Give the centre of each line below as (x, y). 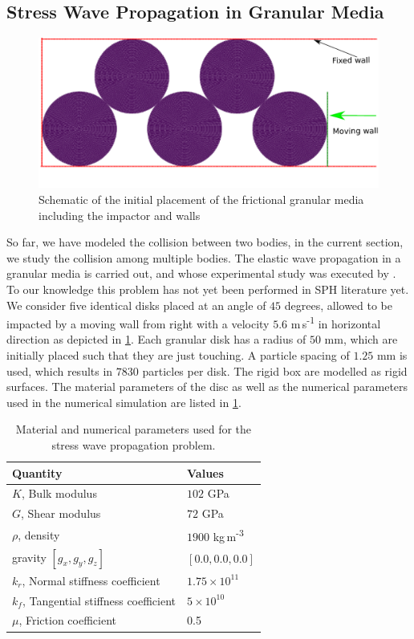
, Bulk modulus (59, 493)
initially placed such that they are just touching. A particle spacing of (178, 354)
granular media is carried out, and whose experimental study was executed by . (201, 273)
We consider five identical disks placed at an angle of (136, 305)
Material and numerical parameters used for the (134, 429)
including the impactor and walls (120, 215)
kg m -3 (228, 535)
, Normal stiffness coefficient (91, 580)
